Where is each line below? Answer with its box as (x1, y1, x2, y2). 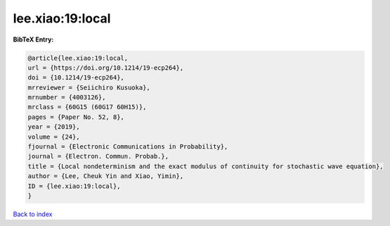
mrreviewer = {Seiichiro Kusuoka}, (27, 83, 150, 92)
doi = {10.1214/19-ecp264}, (27, 74, 124, 82)
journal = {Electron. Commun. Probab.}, (27, 152, 169, 161)
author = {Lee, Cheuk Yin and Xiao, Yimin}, (27, 172, 184, 180)
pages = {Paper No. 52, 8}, (27, 113, 124, 121)
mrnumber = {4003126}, (27, 94, 106, 101)
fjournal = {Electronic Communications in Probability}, (27, 143, 228, 151)
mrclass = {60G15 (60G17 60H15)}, (27, 103, 147, 111)
